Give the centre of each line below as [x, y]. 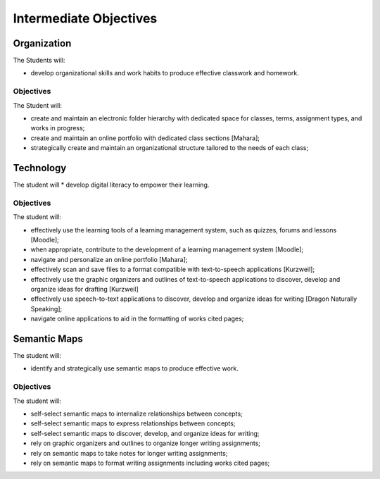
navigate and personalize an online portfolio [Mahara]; [109, 259]
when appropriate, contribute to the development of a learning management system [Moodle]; [167, 249]
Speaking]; [46, 309]
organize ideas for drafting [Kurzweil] [84, 289]
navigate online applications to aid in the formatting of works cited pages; [137, 319]
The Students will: [39, 61]
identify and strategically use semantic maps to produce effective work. [134, 368]
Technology [40, 168]
